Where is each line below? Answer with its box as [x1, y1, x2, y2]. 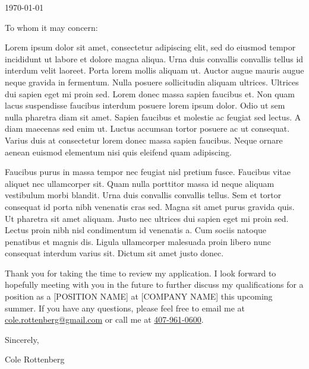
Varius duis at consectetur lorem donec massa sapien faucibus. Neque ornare [5, 133, 283, 146]
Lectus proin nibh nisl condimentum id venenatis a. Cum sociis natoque [5, 224, 267, 236]
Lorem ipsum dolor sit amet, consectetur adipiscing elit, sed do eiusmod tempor [5, 41, 296, 53]
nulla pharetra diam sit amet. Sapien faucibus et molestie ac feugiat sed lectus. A [5, 110, 301, 123]
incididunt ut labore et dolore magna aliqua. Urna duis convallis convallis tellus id [5, 52, 304, 65]
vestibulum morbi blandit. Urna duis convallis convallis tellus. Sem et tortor [5, 189, 282, 201]
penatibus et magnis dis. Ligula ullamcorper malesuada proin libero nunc [5, 235, 271, 247]
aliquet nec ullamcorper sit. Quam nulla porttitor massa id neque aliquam [5, 177, 275, 189]
